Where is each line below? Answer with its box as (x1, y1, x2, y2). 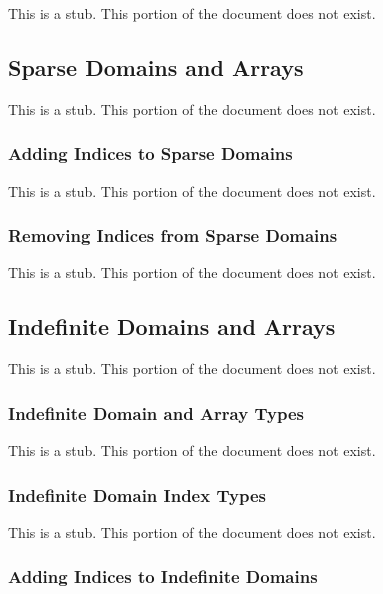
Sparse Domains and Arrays (8, 51, 304, 82)
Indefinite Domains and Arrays (8, 311, 336, 342)
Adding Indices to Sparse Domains (8, 141, 293, 166)
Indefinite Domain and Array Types (8, 400, 304, 425)
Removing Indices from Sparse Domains (8, 223, 338, 248)
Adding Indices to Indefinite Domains (8, 564, 318, 589)
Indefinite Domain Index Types (8, 482, 266, 507)
